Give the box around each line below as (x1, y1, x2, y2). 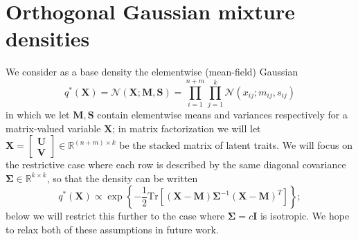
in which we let (6, 107, 70, 122)
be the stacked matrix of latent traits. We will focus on (119, 138, 352, 152)
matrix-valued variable (6, 120, 101, 135)
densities (6, 24, 90, 53)
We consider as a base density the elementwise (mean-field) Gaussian (6, 64, 298, 79)
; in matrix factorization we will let (112, 120, 261, 135)
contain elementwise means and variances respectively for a (97, 107, 348, 122)
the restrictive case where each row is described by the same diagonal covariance (6, 157, 346, 172)
